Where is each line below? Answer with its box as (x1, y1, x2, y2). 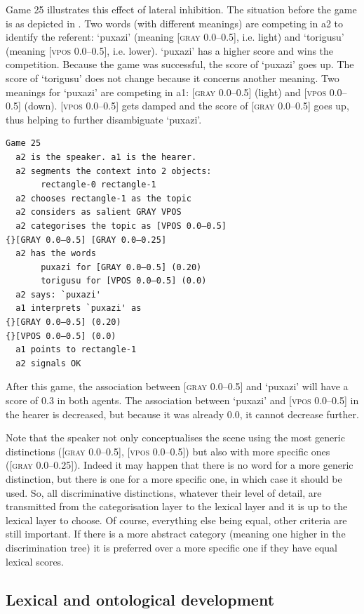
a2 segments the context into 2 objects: (15, 166, 212, 176)
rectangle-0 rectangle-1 (41, 180, 156, 190)
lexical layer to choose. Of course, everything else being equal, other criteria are (6, 512, 347, 527)
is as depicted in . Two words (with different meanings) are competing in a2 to (6, 15, 344, 30)
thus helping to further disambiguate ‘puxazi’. (6, 112, 202, 126)
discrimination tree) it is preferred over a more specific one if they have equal (6, 540, 337, 554)
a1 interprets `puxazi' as (15, 303, 142, 314)
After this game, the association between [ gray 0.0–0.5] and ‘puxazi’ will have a (6, 379, 349, 394)
